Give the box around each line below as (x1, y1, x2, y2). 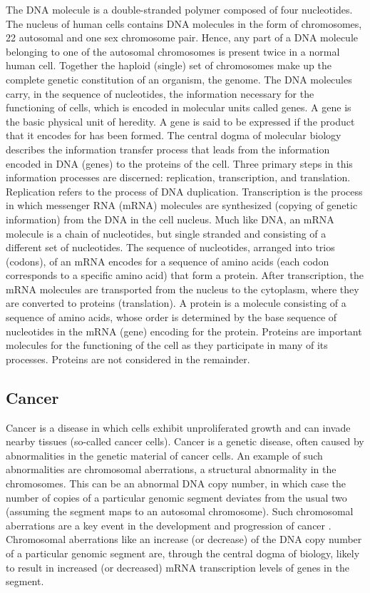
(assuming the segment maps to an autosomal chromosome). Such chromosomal (6, 504, 354, 519)
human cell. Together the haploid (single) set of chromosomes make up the (6, 58, 332, 73)
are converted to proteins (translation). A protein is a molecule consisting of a (6, 295, 346, 310)
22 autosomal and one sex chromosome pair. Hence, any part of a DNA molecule (6, 30, 358, 45)
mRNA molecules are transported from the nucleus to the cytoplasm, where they (6, 281, 359, 296)
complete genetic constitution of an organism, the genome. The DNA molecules (6, 71, 352, 86)
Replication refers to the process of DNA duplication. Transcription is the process (6, 183, 363, 198)
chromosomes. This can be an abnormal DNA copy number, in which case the (6, 476, 346, 491)
